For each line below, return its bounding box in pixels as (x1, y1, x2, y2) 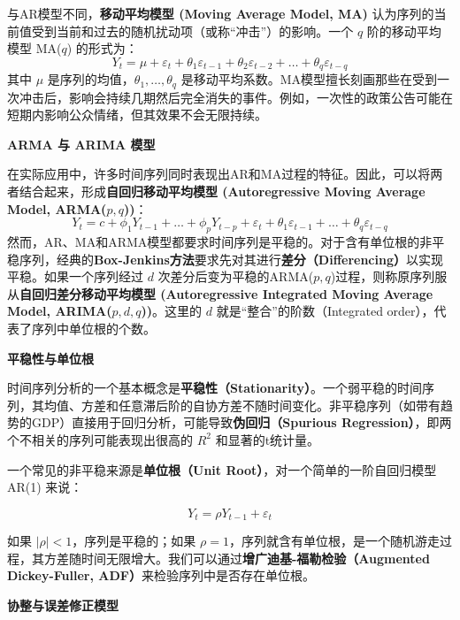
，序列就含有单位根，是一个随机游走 (228, 532, 440, 550)
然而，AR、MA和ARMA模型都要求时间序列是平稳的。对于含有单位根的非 (7, 233, 433, 251)
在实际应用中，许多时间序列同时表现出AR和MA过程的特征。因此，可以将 (7, 165, 431, 183)
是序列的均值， (47, 70, 134, 88)
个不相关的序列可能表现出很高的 (7, 430, 193, 448)
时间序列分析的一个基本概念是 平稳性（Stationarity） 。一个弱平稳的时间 (7, 379, 422, 397)
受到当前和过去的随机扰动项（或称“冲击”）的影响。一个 (31, 21, 354, 40)
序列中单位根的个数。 (31, 319, 156, 338)
